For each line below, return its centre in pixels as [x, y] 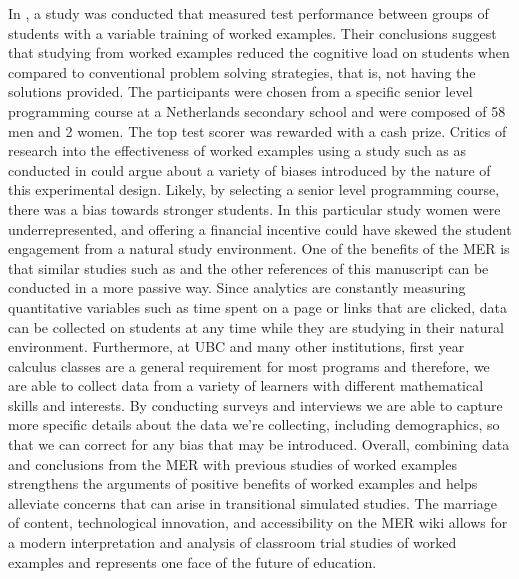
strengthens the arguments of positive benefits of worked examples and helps [243, 483]
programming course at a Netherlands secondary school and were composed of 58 [257, 110]
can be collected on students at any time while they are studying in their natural [256, 326]
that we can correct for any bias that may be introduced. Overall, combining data [259, 444]
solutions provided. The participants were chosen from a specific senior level [240, 91]
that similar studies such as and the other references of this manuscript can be [248, 267]
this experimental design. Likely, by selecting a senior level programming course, [254, 189]
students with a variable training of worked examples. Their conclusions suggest [252, 32]
